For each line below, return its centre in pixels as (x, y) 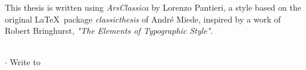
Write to (25, 62)
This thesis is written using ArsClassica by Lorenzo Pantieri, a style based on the (153, 7)
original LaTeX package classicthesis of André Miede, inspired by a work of (143, 19)
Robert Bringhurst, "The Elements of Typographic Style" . (109, 31)
